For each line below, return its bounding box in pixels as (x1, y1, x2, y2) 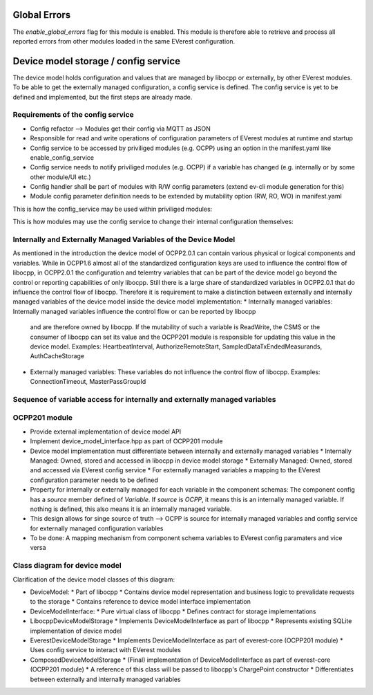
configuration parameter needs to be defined (30, 476, 159, 484)
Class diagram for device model (12, 561, 122, 571)
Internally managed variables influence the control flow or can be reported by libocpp (12, 307, 256, 315)
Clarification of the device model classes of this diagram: (12, 575, 175, 584)
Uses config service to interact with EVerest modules (30, 646, 181, 654)
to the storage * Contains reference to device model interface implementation (30, 597, 251, 606)
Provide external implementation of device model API (30, 427, 182, 436)
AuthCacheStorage (30, 352, 85, 360)
